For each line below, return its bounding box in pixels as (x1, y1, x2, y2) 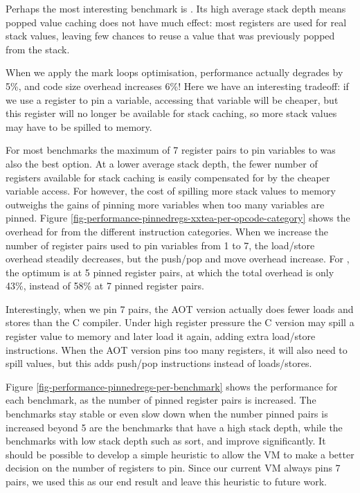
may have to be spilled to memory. (6, 119, 152, 134)
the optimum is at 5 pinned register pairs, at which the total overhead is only (6, 265, 334, 279)
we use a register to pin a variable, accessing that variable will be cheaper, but (6, 92, 339, 107)
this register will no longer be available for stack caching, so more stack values (6, 106, 337, 120)
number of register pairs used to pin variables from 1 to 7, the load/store (6, 237, 315, 252)
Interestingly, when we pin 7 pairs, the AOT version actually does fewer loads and (6, 301, 354, 316)
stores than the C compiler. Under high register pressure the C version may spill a (6, 315, 354, 330)
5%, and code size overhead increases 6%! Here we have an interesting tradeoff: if (6, 78, 349, 93)
